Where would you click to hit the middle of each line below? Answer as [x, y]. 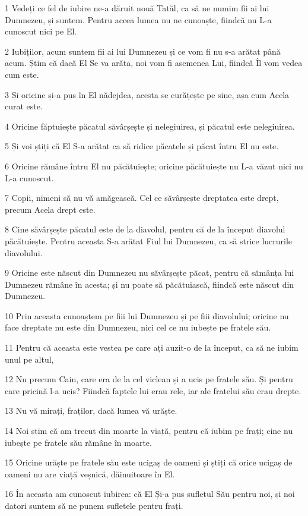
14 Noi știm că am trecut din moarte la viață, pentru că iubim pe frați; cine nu [149, 431]
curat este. [24, 106]
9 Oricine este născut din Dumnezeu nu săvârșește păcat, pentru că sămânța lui [150, 273]
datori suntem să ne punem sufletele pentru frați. [94, 505]
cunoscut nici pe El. [41, 31]
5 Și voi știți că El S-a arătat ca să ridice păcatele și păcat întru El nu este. [142, 146]
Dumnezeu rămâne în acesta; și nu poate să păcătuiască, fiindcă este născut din [150, 284]
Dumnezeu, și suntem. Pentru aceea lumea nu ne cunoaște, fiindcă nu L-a [138, 19]
